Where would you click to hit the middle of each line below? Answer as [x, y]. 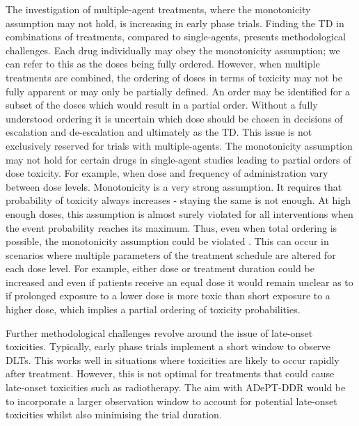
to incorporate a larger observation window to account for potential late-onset [171, 401]
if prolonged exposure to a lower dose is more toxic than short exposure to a [168, 295]
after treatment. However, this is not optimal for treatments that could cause [170, 373]
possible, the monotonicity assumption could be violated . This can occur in [167, 241]
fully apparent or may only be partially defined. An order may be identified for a [178, 91]
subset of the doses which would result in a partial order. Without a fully [162, 105]
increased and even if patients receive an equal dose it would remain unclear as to [179, 282]
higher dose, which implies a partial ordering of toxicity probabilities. [153, 309]
